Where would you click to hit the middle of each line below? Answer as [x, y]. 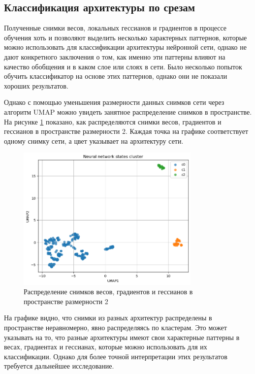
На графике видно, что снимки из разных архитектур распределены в [108, 318]
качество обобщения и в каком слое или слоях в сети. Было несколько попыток [123, 66]
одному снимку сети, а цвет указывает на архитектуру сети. [94, 140]
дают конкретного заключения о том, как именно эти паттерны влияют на [115, 56]
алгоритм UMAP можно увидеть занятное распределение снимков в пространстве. [128, 111]
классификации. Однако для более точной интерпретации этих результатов [116, 356]
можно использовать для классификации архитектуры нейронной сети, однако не [125, 47]
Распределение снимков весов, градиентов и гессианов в [108, 292]
